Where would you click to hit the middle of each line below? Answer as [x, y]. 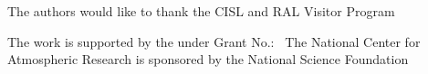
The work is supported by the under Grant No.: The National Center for [214, 41]
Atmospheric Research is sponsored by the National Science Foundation [208, 59]
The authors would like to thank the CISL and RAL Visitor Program [201, 11]
